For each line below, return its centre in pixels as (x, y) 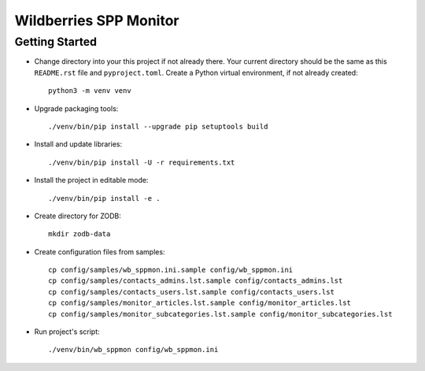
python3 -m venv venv (90, 91)
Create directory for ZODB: (78, 216)
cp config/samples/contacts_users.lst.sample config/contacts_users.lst (191, 292)
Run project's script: (67, 332)
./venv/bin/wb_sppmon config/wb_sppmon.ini (133, 350)
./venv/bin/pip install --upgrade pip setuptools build (158, 126)
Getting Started (56, 42)
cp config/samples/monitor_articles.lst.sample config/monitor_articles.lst (200, 303)
